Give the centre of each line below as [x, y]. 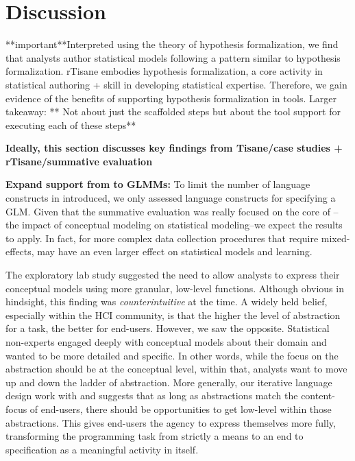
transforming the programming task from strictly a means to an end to [155, 436]
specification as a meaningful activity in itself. [102, 449]
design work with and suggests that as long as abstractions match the [152, 395]
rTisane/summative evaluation [79, 161]
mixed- [335, 238]
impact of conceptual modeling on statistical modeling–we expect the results [182, 225]
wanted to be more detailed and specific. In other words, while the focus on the [172, 355]
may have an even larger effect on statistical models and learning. [175, 251]
